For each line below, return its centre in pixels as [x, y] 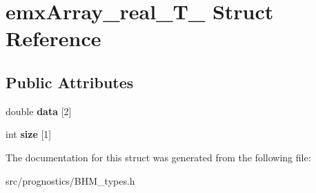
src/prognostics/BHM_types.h [70, 180]
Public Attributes [70, 82]
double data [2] [39, 111]
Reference [53, 38]
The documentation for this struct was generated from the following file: [158, 157]
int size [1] [29, 134]
